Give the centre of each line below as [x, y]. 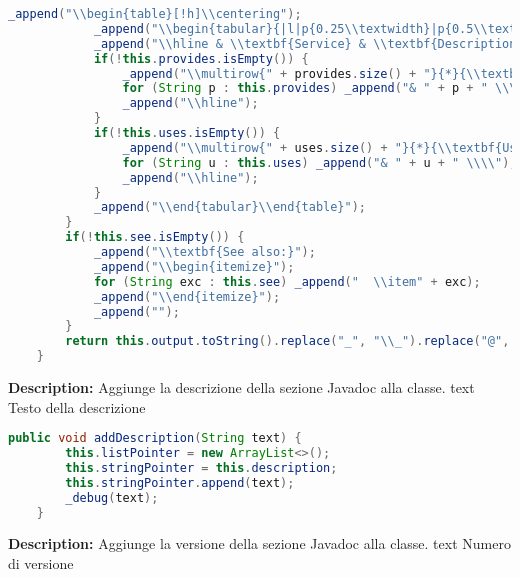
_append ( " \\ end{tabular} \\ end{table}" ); [230, 207]
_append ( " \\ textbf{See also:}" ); [204, 252]
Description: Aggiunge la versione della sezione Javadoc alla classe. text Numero [259, 543]
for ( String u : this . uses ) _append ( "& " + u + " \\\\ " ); [319, 162]
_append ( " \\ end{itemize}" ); [187, 296]
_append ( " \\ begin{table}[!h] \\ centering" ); [155, 14]
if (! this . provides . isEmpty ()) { [201, 58]
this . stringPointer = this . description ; [201, 467]
